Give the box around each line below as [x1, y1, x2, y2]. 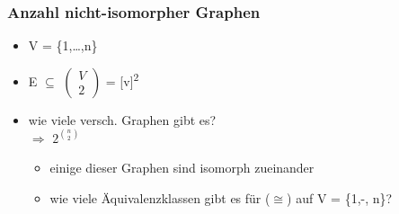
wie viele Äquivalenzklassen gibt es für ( [49, 189, 270, 208]
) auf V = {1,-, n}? [287, 189, 393, 208]
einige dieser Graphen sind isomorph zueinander [49, 158, 315, 177]
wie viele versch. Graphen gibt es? [28, 110, 217, 129]
